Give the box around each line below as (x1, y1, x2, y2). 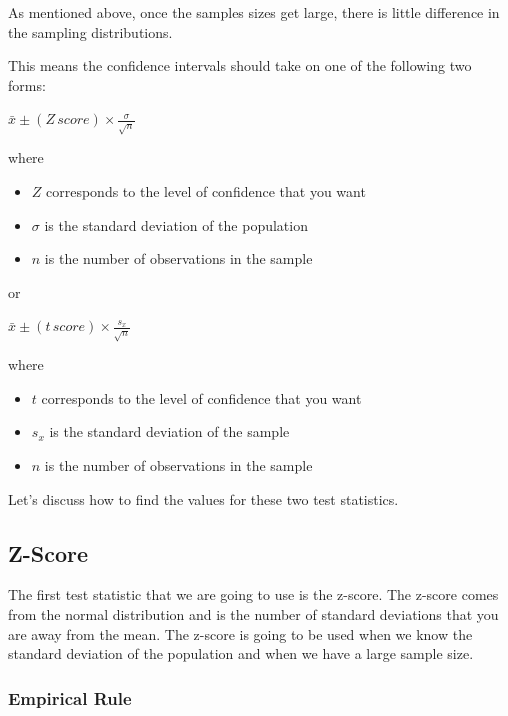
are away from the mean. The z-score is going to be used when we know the (8, 623, 473, 644)
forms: (8, 74, 46, 95)
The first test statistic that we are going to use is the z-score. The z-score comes (8, 584, 499, 605)
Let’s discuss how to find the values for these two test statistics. (8, 488, 399, 509)
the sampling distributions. (8, 21, 173, 42)
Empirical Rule (8, 685, 132, 710)
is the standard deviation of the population (44, 214, 308, 235)
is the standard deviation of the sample (49, 421, 290, 442)
